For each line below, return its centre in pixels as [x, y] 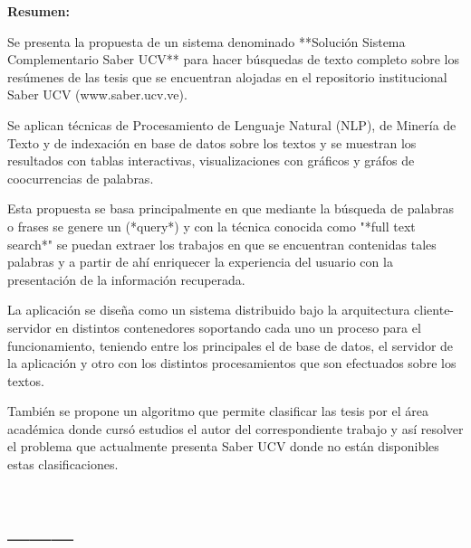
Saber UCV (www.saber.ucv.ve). [97, 94]
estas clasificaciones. [63, 464]
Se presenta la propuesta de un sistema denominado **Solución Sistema [207, 41]
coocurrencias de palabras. [81, 178]
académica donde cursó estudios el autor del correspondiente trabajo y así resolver [235, 428]
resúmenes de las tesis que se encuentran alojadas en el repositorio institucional [227, 76]
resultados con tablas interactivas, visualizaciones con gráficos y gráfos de [211, 161]
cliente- [434, 310]
